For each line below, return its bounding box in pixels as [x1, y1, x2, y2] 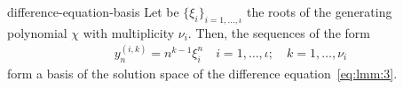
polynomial [7, 23, 67, 41]
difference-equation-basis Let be [7, 3, 179, 20]
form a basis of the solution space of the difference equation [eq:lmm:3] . [7, 63, 398, 82]
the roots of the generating [246, 3, 392, 20]
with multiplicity [83, 23, 175, 41]
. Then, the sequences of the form [187, 23, 370, 41]
